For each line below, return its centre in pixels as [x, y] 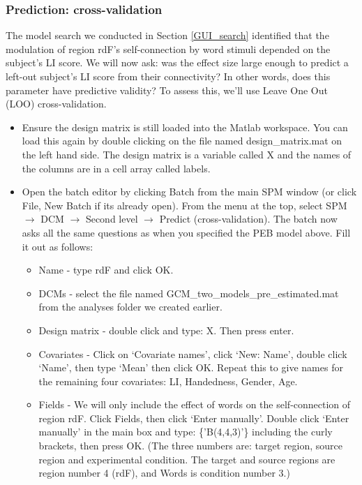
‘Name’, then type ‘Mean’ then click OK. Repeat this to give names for [191, 367]
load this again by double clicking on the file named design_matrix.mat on [182, 141]
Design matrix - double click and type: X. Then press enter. [166, 330]
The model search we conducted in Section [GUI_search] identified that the [167, 35]
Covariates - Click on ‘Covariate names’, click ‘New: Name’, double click [193, 353]
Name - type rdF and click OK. [106, 270]
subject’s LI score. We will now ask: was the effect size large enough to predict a [177, 62]
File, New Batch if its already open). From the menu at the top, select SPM [184, 205]
